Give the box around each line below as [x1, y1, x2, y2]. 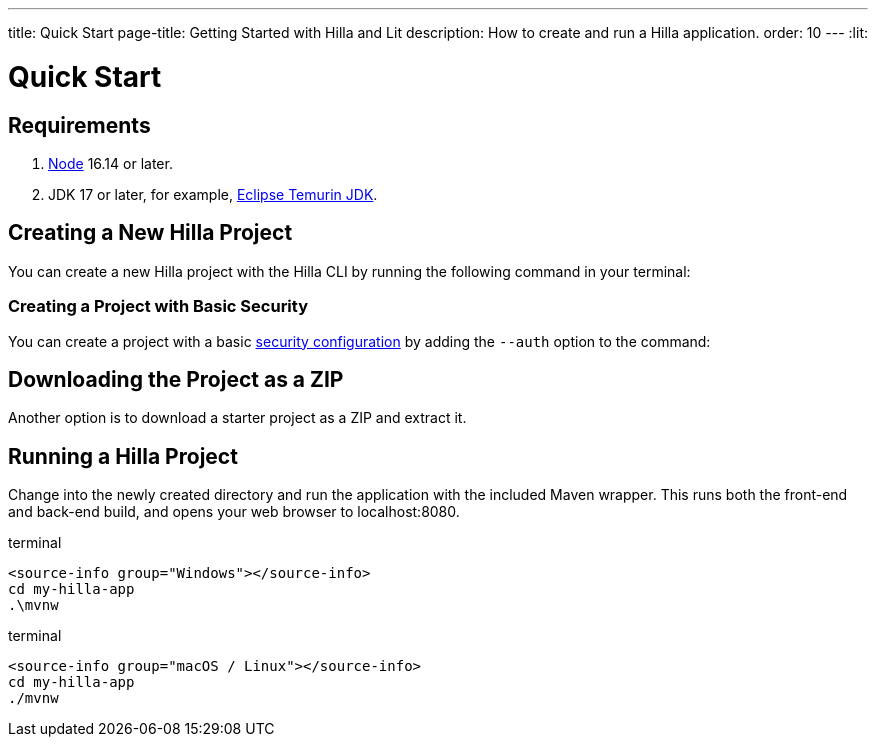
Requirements [8, 112, 151, 138]
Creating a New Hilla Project [8, 220, 293, 246]
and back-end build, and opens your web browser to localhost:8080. [8, 503, 460, 521]
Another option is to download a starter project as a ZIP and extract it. [8, 409, 467, 427]
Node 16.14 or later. [48, 154, 173, 172]
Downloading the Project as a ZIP [8, 366, 344, 392]
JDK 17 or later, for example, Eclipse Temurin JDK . [48, 185, 378, 203]
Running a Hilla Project [8, 443, 238, 469]
